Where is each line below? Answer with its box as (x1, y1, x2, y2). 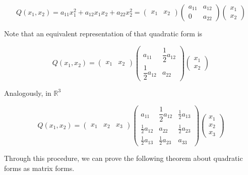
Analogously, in (4, 87, 51, 98)
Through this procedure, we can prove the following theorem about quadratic (4, 153, 243, 163)
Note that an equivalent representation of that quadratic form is (4, 28, 203, 38)
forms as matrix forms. (4, 162, 75, 173)
